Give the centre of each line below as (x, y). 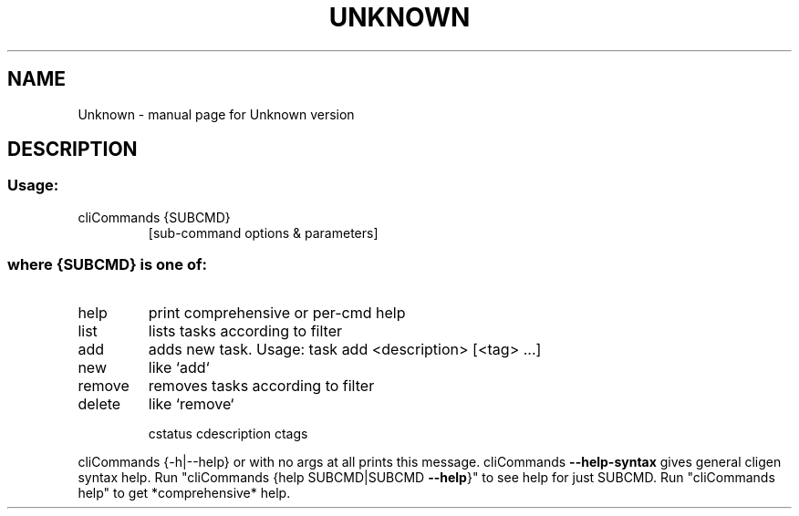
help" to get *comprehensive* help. (184, 492)
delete (99, 403)
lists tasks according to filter (245, 330)
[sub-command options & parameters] (263, 232)
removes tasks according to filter (261, 385)
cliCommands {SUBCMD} (154, 217)
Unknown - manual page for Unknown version (216, 114)
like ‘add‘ (179, 367)
